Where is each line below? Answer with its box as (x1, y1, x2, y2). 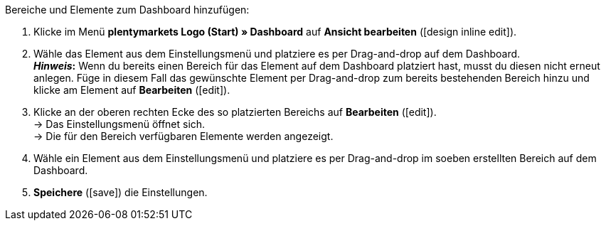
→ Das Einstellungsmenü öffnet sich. (33, 118, 206, 130)
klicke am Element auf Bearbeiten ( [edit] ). (33, 84, 230, 96)
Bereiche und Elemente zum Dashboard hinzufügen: (5, 4, 250, 16)
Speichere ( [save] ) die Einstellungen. (33, 186, 208, 198)
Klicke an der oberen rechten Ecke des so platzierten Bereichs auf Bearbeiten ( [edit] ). (33, 106, 437, 118)
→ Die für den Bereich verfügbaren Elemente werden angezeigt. (33, 130, 334, 142)
